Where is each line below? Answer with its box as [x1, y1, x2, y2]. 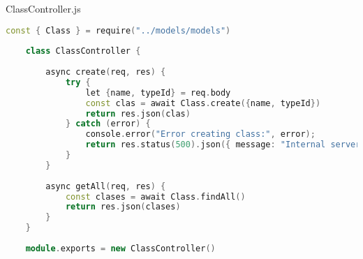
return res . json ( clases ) [65, 202, 181, 212]
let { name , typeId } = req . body [85, 87, 231, 98]
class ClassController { [25, 46, 141, 57]
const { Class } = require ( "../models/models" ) [6, 25, 231, 36]
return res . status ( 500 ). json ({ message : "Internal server [85, 140, 361, 150]
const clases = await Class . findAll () [65, 191, 246, 202]
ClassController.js [6, 1, 81, 15]
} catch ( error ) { [65, 119, 151, 129]
